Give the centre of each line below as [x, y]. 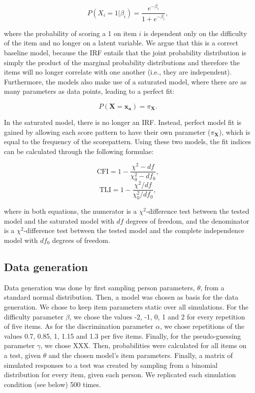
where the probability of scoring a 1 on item [70, 33]
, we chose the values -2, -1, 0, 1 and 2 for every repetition [157, 316]
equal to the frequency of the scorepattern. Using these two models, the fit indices [127, 141]
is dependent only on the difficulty [195, 33]
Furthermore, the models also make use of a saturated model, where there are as [125, 81]
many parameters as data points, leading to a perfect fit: [89, 91]
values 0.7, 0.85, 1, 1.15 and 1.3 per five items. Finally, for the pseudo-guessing [123, 335]
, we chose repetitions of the [202, 326]
